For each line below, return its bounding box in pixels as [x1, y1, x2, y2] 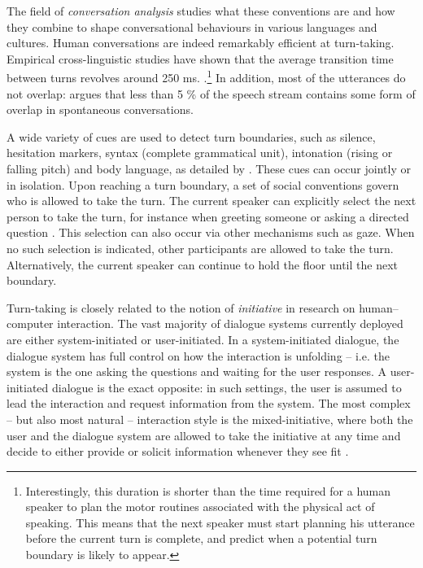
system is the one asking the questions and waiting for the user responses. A [7, 363, 387, 380]
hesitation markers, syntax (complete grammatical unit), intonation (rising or [7, 144, 393, 161]
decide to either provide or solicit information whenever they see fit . [7, 443, 349, 460]
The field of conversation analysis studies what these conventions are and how [7, 2, 395, 19]
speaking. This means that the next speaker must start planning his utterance [25, 513, 415, 531]
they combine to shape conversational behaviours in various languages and [7, 18, 377, 35]
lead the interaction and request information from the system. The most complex [7, 395, 411, 412]
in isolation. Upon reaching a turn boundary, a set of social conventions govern [7, 176, 399, 193]
